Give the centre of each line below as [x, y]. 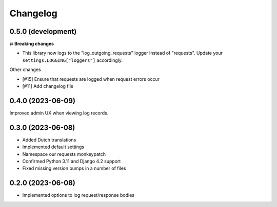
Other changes [25, 70]
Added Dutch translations [49, 140]
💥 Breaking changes [32, 44]
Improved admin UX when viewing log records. [59, 113]
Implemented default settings [53, 147]
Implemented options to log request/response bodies [78, 195]
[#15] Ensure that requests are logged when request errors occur [91, 79]
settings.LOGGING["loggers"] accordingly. [73, 60]
